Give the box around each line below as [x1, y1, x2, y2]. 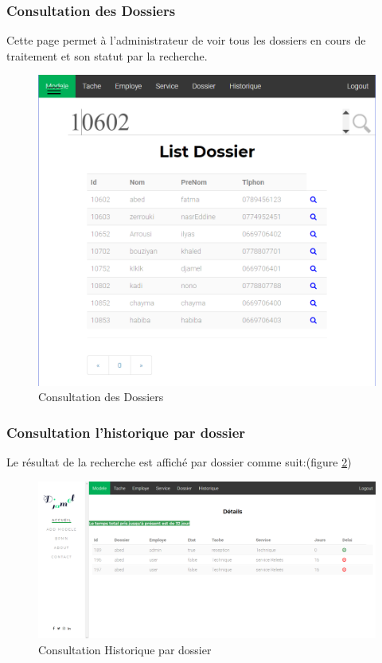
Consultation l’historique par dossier [6, 422, 246, 442]
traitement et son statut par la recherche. [6, 47, 208, 64]
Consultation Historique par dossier [38, 641, 212, 657]
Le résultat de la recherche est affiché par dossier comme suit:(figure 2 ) [6, 454, 352, 470]
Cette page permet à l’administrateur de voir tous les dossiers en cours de [6, 32, 366, 49]
